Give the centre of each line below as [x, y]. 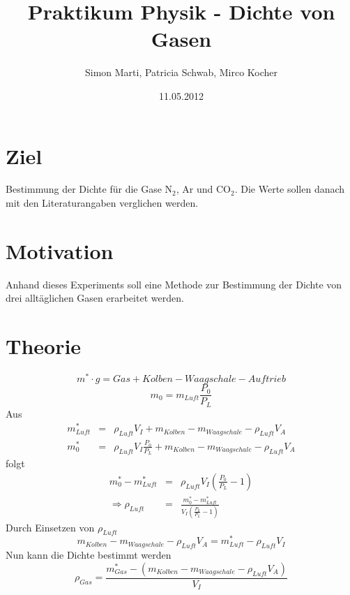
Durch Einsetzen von [50, 527]
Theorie [44, 346]
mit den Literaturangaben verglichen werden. [102, 203]
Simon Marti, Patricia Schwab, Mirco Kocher [181, 72]
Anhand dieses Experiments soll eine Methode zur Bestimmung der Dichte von [174, 284]
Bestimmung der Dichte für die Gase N [89, 189]
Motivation [60, 250]
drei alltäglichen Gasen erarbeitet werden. [95, 298]
